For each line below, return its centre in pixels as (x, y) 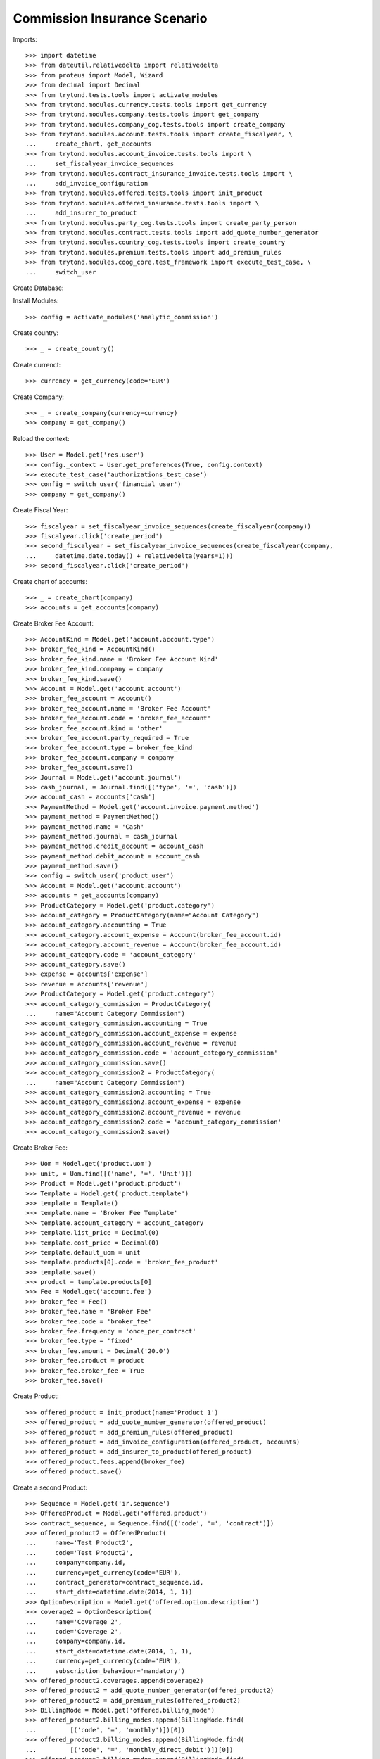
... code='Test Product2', (80, 1552)
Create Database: (38, 288)
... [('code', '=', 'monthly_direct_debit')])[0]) (129, 1750)
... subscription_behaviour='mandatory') (106, 1671)
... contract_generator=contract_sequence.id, (115, 1582)
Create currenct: (37, 364)
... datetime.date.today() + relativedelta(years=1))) (129, 555)
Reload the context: (41, 438)
